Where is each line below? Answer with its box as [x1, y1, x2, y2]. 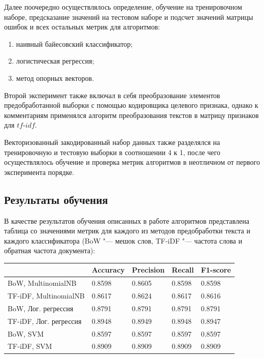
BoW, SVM [8, 328, 44, 339]
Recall [172, 264, 194, 275]
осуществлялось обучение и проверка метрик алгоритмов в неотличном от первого [4, 157, 260, 167]
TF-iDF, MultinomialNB [8, 290, 85, 301]
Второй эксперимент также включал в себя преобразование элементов [4, 89, 220, 100]
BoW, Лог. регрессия [8, 303, 74, 313]
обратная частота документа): [4, 245, 95, 256]
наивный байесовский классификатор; [16, 38, 133, 49]
